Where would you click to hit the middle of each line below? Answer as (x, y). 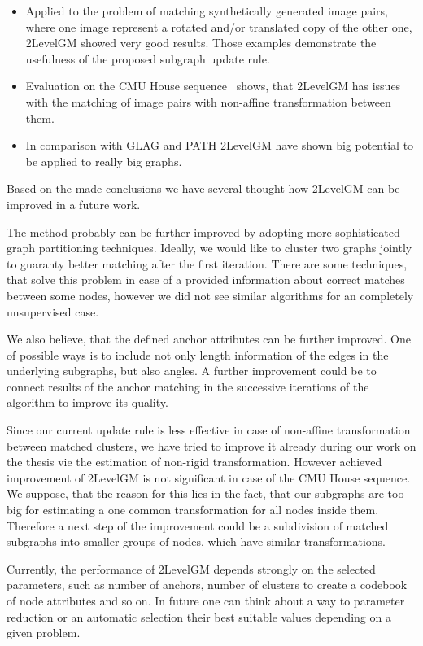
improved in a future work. (74, 204)
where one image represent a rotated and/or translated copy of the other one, (219, 26)
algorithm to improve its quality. (87, 402)
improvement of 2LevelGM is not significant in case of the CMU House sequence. (209, 477)
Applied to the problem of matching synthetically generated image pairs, (207, 11)
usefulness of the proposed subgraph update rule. (148, 58)
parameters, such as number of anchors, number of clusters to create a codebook (207, 585)
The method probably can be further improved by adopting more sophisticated (203, 231)
